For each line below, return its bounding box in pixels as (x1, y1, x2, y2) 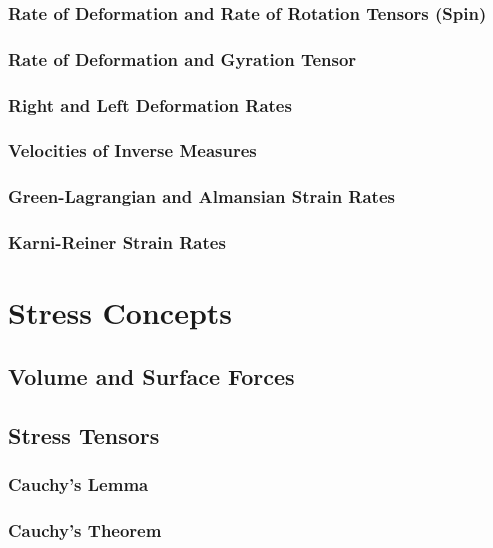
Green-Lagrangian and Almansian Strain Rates (8, 184, 395, 209)
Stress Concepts (8, 292, 233, 333)
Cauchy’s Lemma (8, 471, 149, 496)
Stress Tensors (8, 419, 160, 450)
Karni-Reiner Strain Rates (8, 230, 226, 255)
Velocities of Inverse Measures (8, 138, 257, 163)
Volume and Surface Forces (8, 360, 295, 391)
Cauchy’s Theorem (8, 517, 162, 542)
